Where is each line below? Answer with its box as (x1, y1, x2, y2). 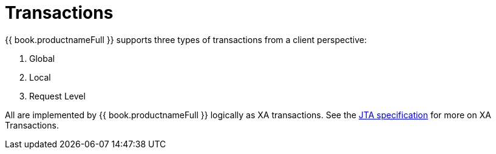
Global (29, 53, 55, 64)
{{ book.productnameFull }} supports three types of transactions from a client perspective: (5, 34, 367, 45)
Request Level (29, 90, 86, 101)
